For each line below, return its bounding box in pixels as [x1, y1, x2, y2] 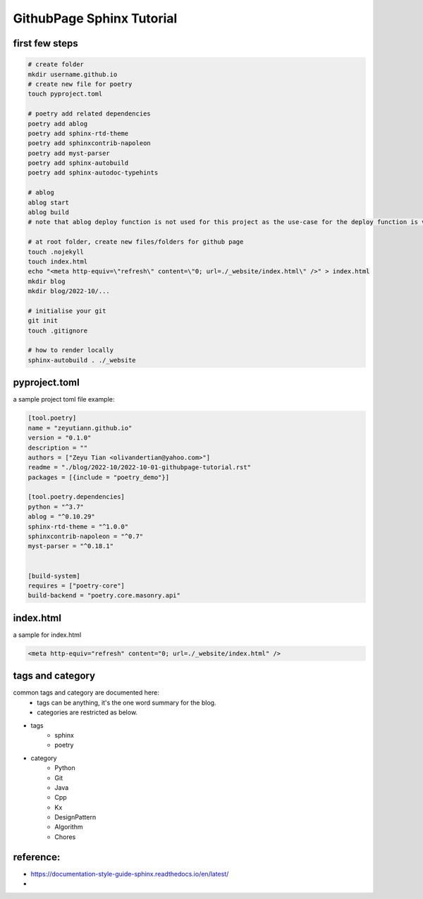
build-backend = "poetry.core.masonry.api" [27, 592, 181, 600]
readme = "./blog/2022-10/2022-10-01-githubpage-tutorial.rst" [27, 464, 252, 471]
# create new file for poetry [27, 80, 133, 88]
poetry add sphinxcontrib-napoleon [27, 139, 151, 147]
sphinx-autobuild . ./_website [27, 356, 137, 364]
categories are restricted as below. [37, 708, 137, 717]
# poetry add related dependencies [27, 110, 151, 118]
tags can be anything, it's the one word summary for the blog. [37, 698, 216, 707]
